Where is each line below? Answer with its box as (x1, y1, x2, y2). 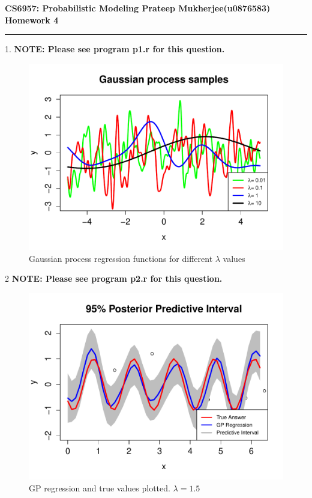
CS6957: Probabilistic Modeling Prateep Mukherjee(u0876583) (5, 2, 271, 14)
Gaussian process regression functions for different (29, 252, 213, 264)
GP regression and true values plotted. (29, 481, 170, 494)
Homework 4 (5, 13, 59, 26)
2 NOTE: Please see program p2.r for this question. (5, 272, 223, 285)
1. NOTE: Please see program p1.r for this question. (5, 43, 225, 55)
